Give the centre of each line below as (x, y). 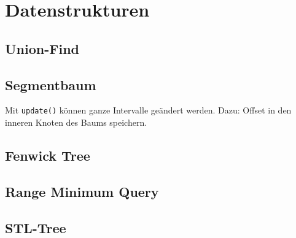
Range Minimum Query (82, 191)
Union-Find (42, 48)
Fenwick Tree (48, 155)
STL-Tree (36, 227)
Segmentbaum (51, 84)
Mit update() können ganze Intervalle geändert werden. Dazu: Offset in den (148, 110)
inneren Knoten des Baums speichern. (76, 122)
